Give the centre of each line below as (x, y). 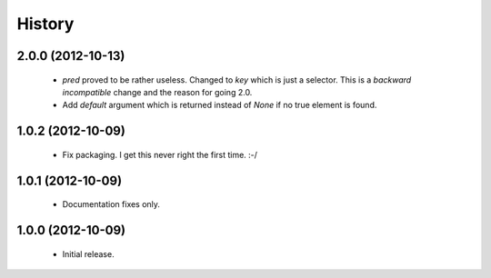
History (45, 24)
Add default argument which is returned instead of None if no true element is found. (220, 105)
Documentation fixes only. (111, 204)
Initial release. (88, 253)
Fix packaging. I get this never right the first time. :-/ (160, 154)
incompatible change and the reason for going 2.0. (157, 92)
